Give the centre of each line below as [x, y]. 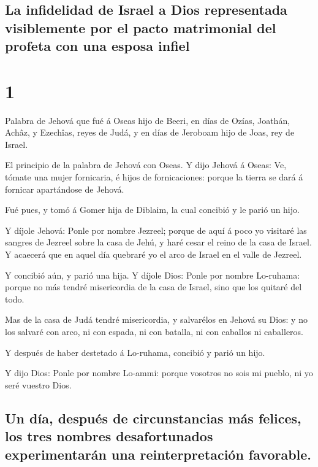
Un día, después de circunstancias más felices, [153, 418]
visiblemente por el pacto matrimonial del [141, 27]
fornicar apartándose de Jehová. [65, 189]
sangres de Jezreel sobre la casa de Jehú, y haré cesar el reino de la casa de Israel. [158, 242]
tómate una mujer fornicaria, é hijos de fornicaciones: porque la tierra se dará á [154, 177]
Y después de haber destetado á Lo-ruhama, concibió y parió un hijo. [135, 352]
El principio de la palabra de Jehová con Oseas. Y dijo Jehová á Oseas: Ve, [146, 165]
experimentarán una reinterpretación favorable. [158, 454]
